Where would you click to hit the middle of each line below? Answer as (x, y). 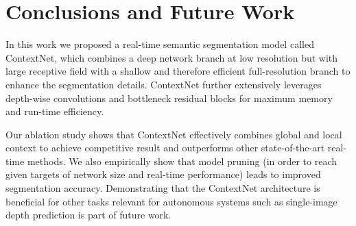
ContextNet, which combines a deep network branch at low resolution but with (172, 57)
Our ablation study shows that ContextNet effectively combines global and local (174, 134)
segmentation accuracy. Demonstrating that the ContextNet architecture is (163, 188)
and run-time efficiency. (55, 111)
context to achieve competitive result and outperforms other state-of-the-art (165, 148)
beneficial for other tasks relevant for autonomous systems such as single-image (171, 201)
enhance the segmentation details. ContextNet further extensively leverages (164, 84)
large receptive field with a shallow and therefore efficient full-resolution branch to (178, 71)
